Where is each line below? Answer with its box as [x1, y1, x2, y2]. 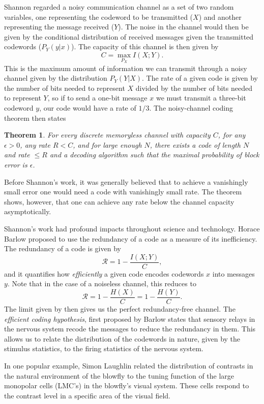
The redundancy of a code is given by [4, 243, 121, 254]
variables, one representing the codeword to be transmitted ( [4, 11, 193, 22]
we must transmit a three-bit [156, 92, 246, 103]
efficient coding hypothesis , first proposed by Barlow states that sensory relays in [4, 313, 255, 324]
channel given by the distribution [4, 73, 107, 83]
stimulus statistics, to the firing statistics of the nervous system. [4, 343, 203, 354]
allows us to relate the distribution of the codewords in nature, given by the [4, 333, 241, 344]
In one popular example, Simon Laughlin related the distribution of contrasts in [4, 360, 253, 371]
